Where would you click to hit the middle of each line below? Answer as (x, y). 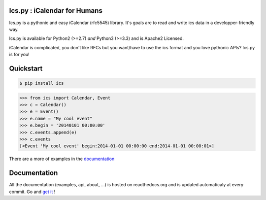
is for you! (19, 55)
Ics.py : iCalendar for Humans (56, 11)
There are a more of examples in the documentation (62, 159)
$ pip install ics (42, 83)
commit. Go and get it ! (32, 192)
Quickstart (26, 68)
